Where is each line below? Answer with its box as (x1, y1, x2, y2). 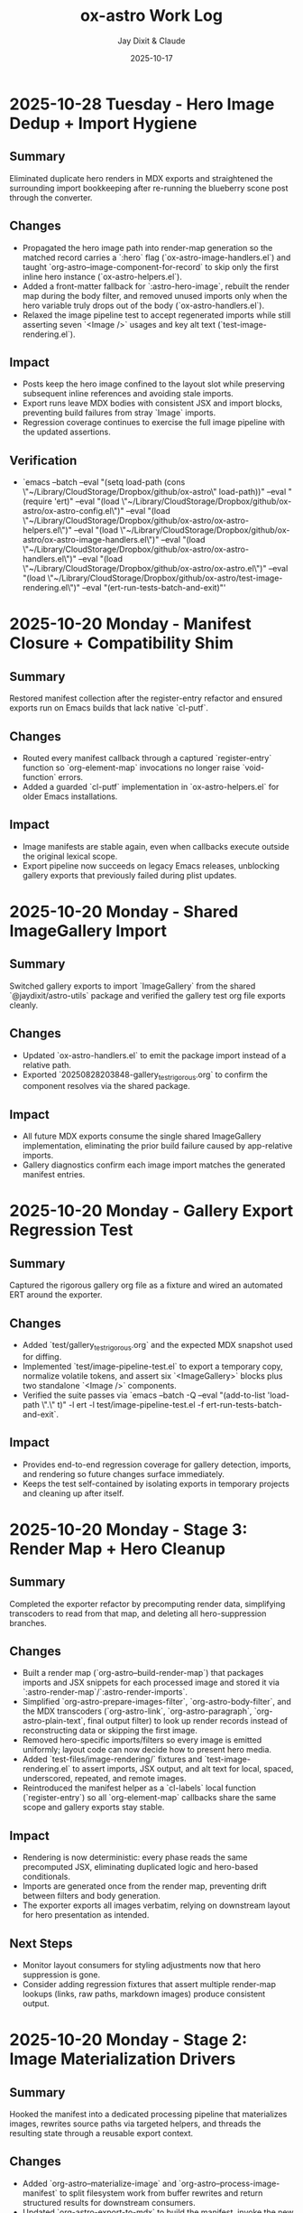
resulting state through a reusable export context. (9, 2128, 194, 2139)
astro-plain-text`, (22, 1716, 86, 1726)
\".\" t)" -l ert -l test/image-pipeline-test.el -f (41, 1399, 205, 1409)
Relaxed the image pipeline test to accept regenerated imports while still (22, 309, 291, 321)
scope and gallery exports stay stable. (22, 1802, 165, 1813)
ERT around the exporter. (9, 1289, 103, 1300)
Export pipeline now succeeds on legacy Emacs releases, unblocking (22, 860, 280, 871)
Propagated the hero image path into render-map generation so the (22, 242, 273, 253)
